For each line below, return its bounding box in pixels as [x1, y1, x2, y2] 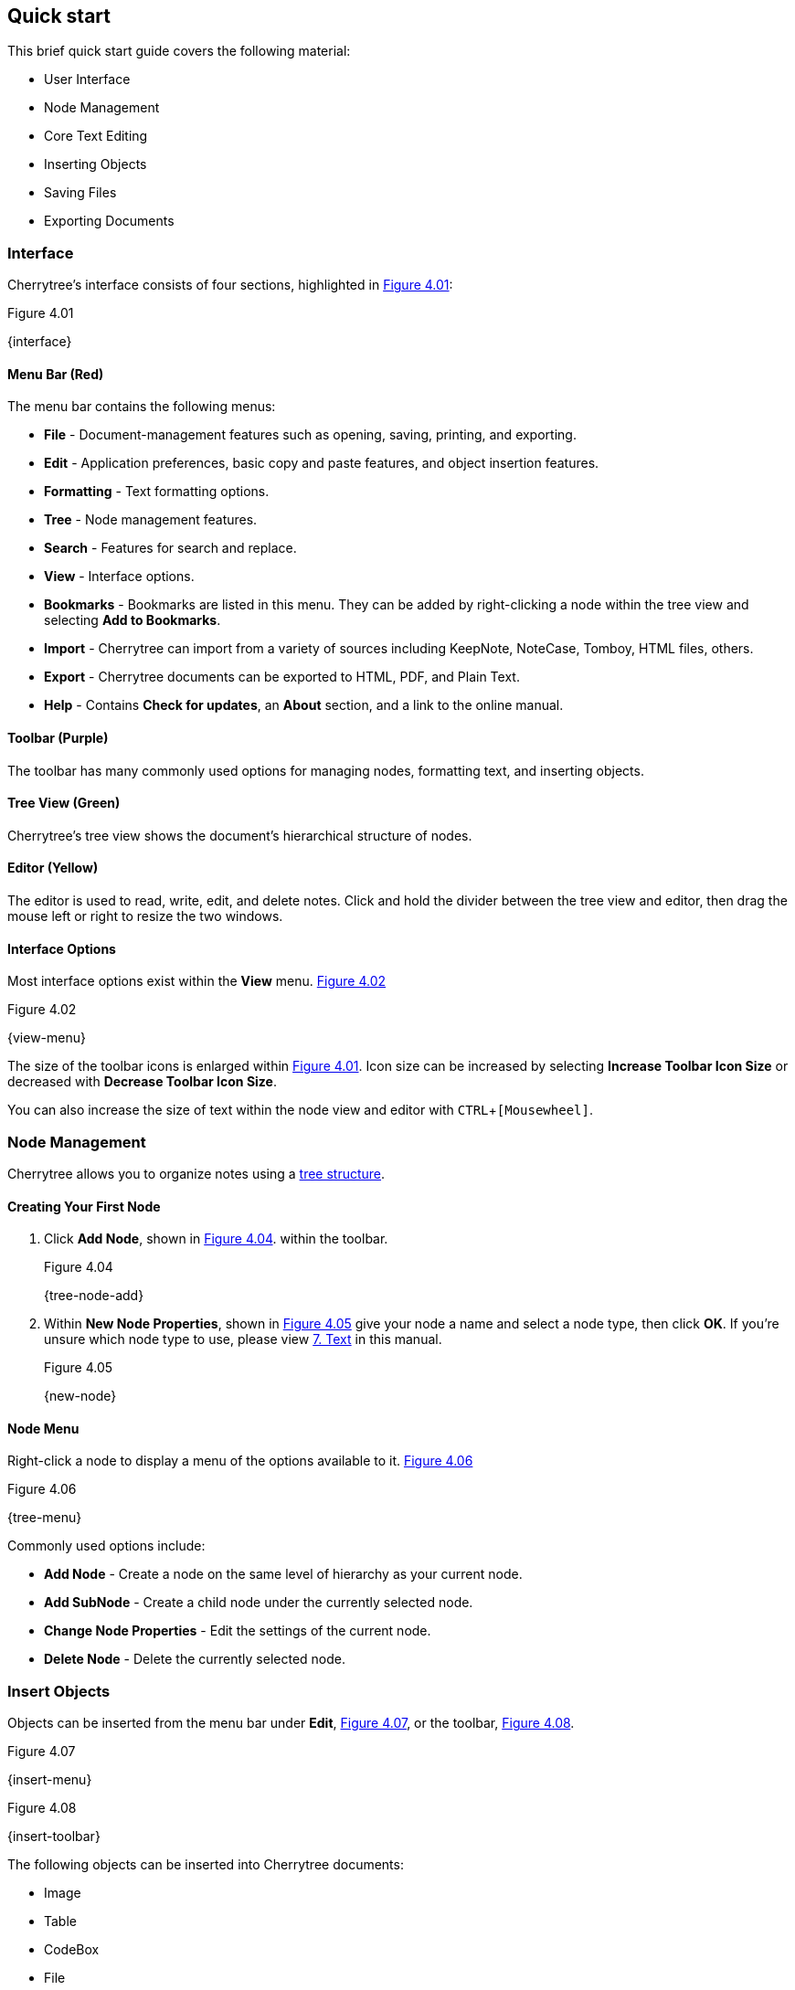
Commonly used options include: [7, 1538, 206, 1554]
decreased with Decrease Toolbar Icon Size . [7, 1074, 277, 1090]
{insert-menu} [7, 1772, 92, 1788]
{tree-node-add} [44, 1287, 144, 1304]
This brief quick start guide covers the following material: [7, 43, 351, 59]
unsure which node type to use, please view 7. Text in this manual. [44, 1331, 442, 1348]
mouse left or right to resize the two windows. [7, 908, 283, 925]
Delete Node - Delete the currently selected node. [44, 1651, 346, 1667]
